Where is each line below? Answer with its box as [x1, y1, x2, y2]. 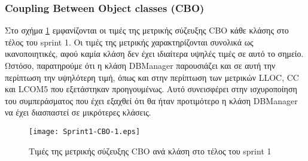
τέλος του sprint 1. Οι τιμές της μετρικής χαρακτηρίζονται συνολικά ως [5, 35, 254, 48]
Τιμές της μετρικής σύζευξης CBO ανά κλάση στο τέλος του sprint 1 [29, 144, 272, 157]
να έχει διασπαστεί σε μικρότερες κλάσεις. [5, 106, 151, 119]
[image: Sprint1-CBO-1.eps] [29, 127, 141, 136]
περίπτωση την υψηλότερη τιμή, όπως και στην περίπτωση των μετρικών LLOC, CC [5, 71, 299, 83]
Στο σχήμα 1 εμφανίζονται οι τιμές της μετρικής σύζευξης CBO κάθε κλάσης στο [5, 24, 289, 37]
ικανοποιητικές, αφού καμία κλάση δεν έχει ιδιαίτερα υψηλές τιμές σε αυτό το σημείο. [5, 47, 304, 60]
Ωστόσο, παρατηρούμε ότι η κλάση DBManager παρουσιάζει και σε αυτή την [5, 59, 276, 71]
